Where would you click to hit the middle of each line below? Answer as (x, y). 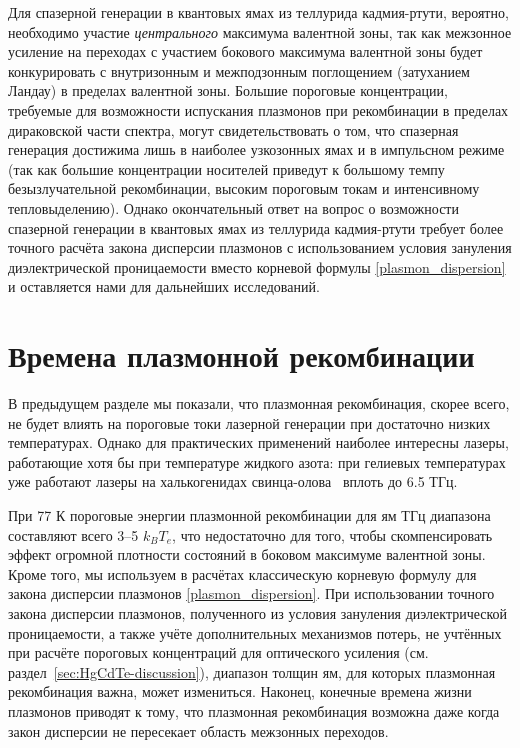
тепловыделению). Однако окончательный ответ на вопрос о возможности (233, 207)
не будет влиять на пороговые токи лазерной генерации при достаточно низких (249, 422)
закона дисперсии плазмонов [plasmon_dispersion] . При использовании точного (251, 593)
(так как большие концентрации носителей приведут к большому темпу (226, 168)
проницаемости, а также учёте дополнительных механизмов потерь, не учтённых (255, 632)
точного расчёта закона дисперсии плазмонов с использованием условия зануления (260, 247)
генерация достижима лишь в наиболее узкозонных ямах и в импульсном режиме (256, 149)
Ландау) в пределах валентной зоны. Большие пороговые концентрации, (228, 90)
